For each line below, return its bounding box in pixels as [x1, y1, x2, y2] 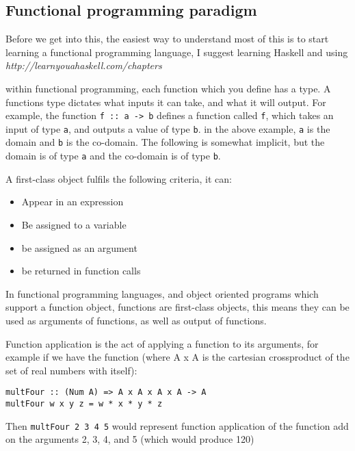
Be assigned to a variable [21, 217, 127, 231]
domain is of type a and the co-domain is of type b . [5, 149, 221, 163]
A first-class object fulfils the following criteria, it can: [5, 171, 232, 185]
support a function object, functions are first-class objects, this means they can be [5, 300, 350, 314]
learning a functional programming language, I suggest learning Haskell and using [5, 44, 348, 59]
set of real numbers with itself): [5, 363, 137, 377]
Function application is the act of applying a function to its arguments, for [5, 336, 319, 350]
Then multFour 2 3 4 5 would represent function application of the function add [5, 418, 349, 433]
